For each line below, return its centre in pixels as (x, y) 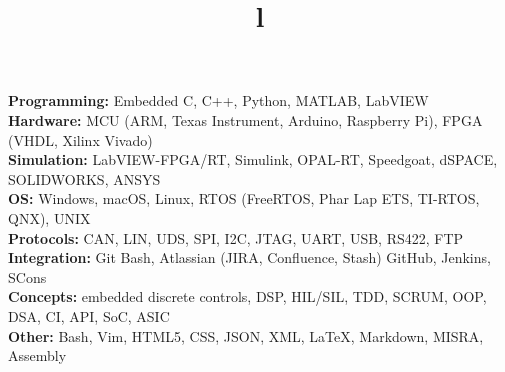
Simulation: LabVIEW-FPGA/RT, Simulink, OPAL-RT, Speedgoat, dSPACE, (253, 159)
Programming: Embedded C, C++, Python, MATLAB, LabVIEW (218, 100)
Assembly (37, 355)
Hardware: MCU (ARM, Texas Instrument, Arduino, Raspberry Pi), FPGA (245, 119)
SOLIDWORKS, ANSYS (84, 178)
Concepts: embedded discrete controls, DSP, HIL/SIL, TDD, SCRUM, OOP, (247, 296)
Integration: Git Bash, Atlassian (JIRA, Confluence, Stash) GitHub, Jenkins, (249, 257)
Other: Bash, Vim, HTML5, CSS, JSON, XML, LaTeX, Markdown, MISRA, (246, 335)
